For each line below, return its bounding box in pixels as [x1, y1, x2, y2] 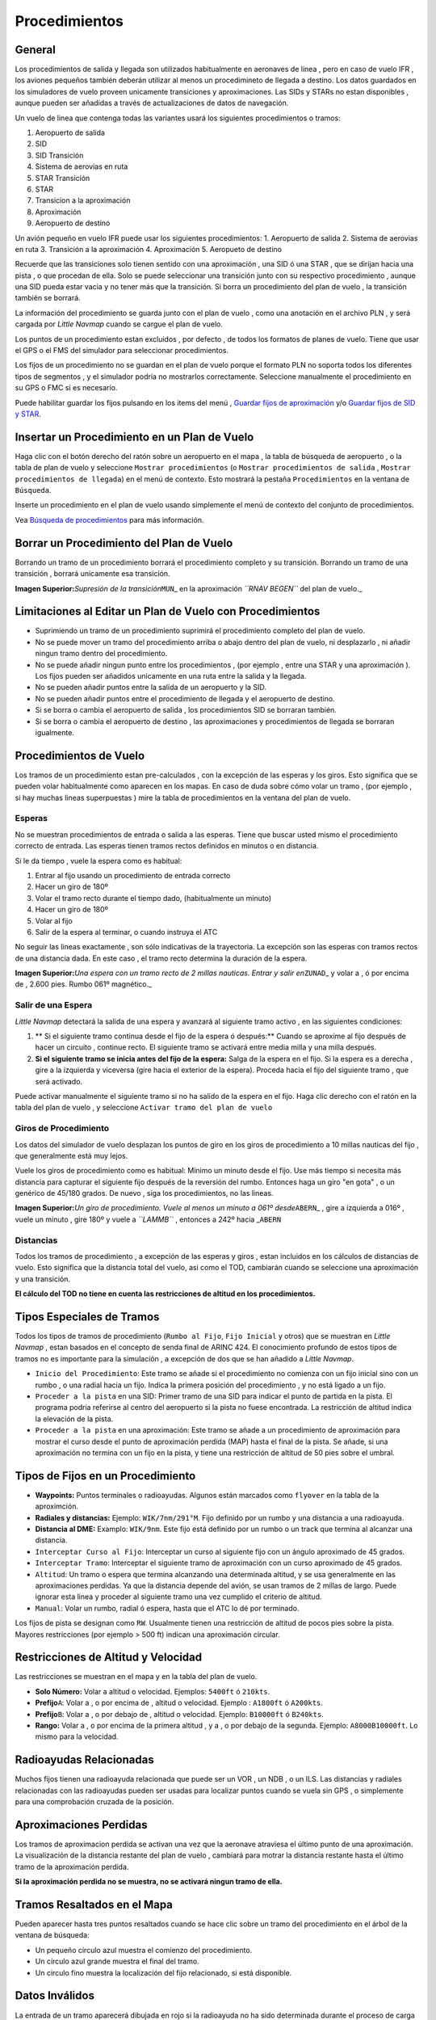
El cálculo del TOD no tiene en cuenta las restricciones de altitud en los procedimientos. [15, 1289, 316, 1298]
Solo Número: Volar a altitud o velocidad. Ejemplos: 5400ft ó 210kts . [35, 1686, 270, 1696]
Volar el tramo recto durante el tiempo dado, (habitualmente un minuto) [35, 893, 272, 903]
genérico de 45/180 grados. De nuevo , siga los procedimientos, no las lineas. [15, 1189, 274, 1198]
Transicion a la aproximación [35, 196, 131, 205]
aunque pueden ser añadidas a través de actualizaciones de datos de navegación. [15, 98, 289, 108]
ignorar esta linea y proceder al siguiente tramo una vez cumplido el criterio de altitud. [35, 1592, 322, 1601]
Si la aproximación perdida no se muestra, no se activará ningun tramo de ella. [15, 1877, 283, 1887]
